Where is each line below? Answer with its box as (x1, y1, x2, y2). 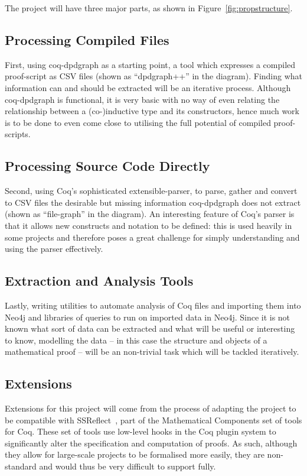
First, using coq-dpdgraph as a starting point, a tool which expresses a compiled (5, 58, 296, 70)
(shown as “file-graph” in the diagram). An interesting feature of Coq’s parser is (5, 208, 295, 220)
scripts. (5, 128, 31, 140)
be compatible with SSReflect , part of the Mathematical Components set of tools (5, 413, 302, 426)
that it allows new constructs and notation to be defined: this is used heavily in (5, 219, 292, 231)
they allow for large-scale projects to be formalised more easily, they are (5, 448, 264, 461)
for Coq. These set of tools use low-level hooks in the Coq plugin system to (5, 425, 276, 438)
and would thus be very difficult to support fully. (39, 460, 216, 472)
